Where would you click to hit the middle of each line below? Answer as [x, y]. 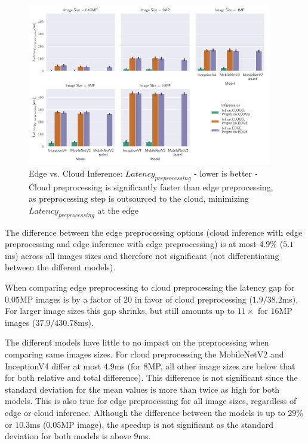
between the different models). [60, 267]
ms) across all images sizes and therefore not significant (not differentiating [142, 255]
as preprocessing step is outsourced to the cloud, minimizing [139, 198]
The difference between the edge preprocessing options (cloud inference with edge [154, 232]
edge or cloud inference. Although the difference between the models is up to [145, 412]
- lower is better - [226, 173]
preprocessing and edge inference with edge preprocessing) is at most [131, 244]
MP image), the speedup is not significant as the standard [167, 424]
